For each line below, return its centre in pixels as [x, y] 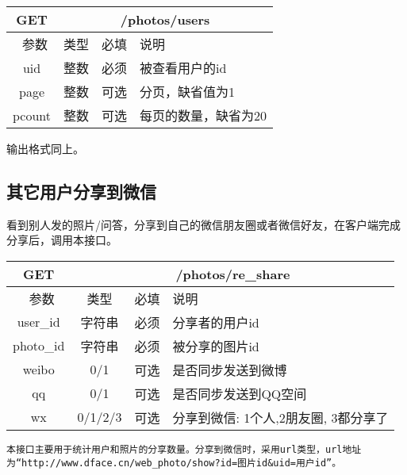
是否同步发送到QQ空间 [240, 393]
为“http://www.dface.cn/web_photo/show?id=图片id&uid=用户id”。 [174, 463]
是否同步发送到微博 [230, 370]
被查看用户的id [183, 68]
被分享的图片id [216, 346]
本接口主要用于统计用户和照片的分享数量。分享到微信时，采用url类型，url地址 [184, 449]
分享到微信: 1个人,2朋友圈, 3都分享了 [280, 417]
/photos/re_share [233, 274]
